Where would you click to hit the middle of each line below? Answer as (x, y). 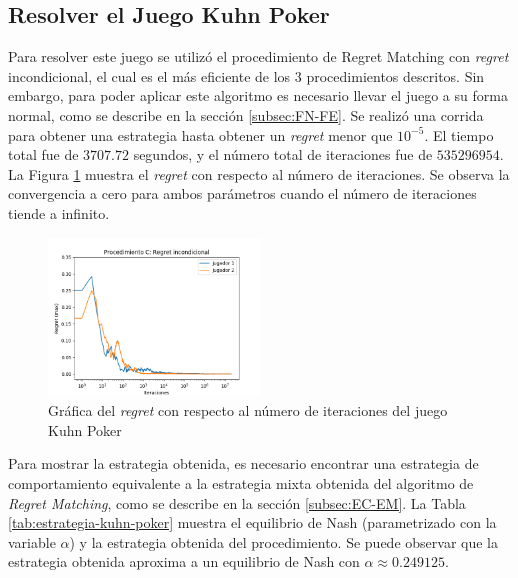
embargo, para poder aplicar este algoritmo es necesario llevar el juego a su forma (258, 95)
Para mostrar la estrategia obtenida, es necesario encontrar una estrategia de (243, 463)
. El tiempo (459, 134)
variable (32, 541)
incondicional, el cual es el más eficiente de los (149, 75)
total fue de (43, 154)
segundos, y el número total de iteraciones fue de (283, 154)
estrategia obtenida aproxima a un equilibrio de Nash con (184, 561)
